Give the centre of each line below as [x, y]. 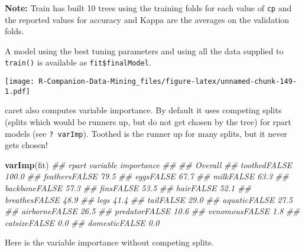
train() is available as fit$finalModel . [78, 62]
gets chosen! [26, 145]
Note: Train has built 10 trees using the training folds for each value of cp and [148, 8]
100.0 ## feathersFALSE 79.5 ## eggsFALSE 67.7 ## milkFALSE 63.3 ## [147, 176]
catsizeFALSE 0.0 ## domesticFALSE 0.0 [82, 222]
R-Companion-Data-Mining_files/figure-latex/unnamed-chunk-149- [168, 82]
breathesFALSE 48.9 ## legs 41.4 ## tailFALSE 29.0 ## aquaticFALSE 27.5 [149, 199]
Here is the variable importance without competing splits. [109, 242]
